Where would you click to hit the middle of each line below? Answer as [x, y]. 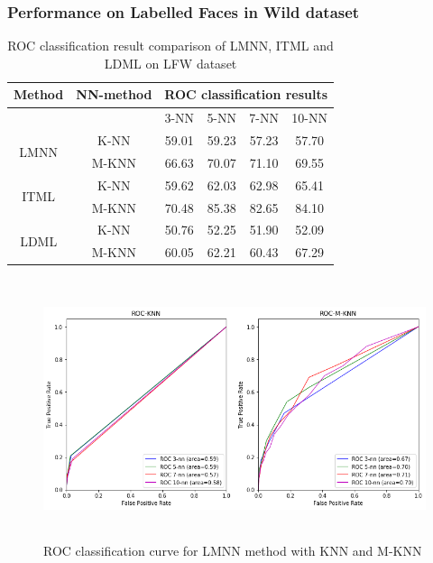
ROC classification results [246, 94]
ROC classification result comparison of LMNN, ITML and [170, 46]
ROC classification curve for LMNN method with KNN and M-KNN [233, 550]
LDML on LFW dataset [170, 63]
